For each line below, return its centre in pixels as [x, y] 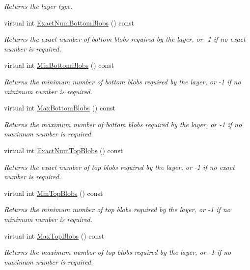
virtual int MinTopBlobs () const [54, 193]
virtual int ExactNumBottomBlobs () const [69, 22]
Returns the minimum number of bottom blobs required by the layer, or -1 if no [123, 81]
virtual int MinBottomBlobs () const [59, 65]
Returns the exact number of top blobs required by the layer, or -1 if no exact [119, 167]
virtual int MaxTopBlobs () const [54, 235]
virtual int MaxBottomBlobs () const [60, 108]
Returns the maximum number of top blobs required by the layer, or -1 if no [118, 252]
